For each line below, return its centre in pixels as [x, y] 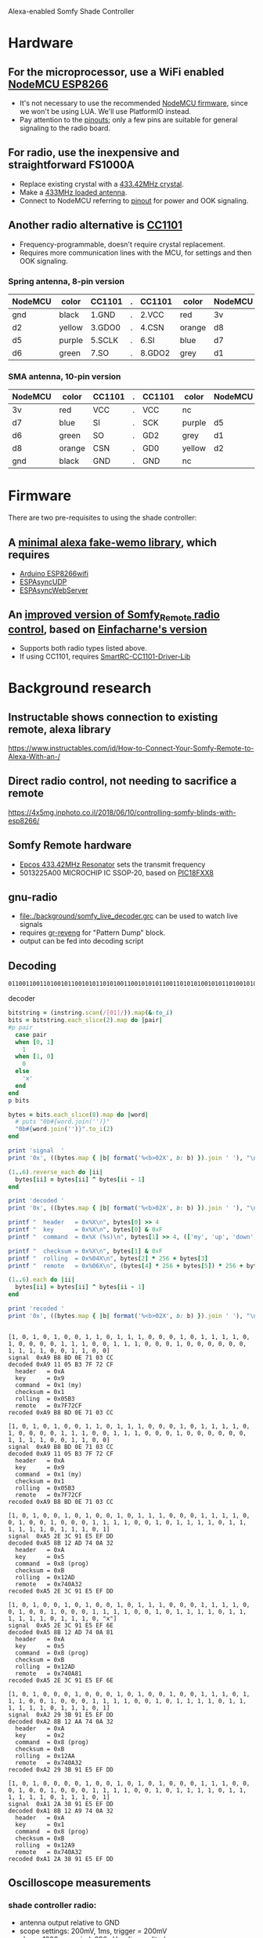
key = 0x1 [40, 1824]
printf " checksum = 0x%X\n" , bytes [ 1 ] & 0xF [85, 1251]
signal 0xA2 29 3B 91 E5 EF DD [61, 1714]
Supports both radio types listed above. [83, 648]
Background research [80, 688]
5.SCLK [104, 340]
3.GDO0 [106, 327]
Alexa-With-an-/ [34, 756]
